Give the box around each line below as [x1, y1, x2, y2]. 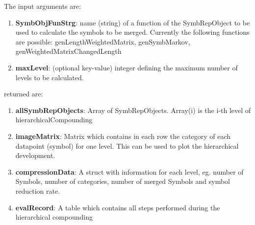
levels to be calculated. [15, 72, 84, 82]
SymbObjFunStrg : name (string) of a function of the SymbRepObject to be [15, 17, 250, 27]
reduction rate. [15, 185, 60, 196]
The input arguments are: [4, 1, 81, 11]
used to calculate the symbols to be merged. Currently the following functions [15, 27, 250, 37]
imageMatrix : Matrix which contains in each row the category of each [15, 131, 231, 141]
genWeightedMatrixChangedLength [15, 46, 122, 56]
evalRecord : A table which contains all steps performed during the [15, 202, 220, 212]
